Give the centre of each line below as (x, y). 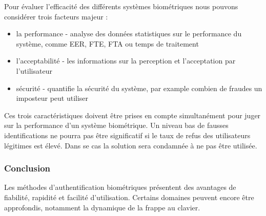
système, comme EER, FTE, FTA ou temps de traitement (107, 43)
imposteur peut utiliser (52, 98)
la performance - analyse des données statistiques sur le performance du (129, 34)
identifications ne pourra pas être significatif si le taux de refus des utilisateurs (127, 135)
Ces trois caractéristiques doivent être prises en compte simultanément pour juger (132, 115)
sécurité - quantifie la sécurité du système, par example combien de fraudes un (139, 88)
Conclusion (27, 168)
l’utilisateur (34, 70)
